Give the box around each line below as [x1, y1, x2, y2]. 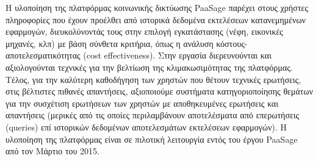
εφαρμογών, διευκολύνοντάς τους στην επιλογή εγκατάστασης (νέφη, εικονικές [5, 25, 283, 38]
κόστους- [216, 37, 248, 49]
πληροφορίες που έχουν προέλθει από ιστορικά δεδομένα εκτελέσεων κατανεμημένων [5, 13, 306, 26]
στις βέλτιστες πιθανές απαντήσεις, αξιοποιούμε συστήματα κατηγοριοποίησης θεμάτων [5, 85, 313, 98]
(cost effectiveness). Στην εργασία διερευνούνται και [83, 49, 272, 62]
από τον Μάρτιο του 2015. [5, 145, 100, 157]
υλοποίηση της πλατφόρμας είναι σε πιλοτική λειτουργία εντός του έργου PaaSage [5, 132, 298, 145]
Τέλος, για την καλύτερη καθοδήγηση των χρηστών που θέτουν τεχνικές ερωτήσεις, [5, 73, 302, 85]
